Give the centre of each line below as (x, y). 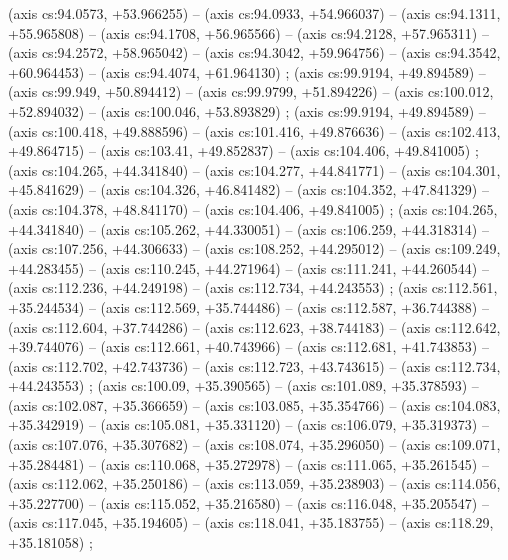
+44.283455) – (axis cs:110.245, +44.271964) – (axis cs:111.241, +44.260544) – (248, 267)
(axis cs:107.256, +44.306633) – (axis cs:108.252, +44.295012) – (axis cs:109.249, (254, 248)
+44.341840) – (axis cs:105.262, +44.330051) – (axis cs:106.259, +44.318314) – (248, 228)
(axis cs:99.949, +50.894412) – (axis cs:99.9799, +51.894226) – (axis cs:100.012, (251, 91)
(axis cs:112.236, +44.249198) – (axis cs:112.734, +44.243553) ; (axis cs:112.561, (253, 287)
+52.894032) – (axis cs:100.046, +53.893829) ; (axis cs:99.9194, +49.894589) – (247, 110)
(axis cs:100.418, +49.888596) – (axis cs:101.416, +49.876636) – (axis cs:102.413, (254, 130)
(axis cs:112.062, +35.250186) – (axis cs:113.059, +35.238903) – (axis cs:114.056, (254, 483)
